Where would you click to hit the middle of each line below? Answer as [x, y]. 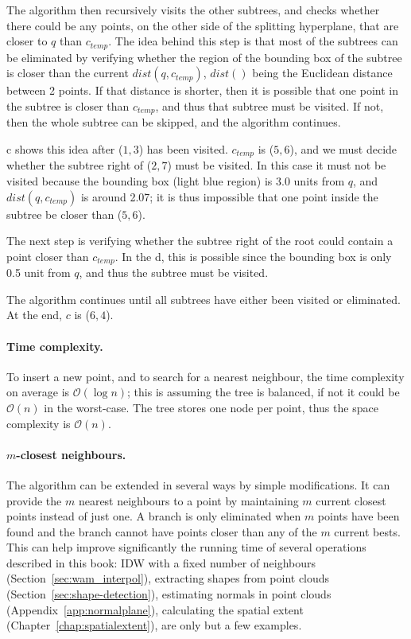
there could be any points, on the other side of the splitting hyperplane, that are [203, 25]
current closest [351, 500]
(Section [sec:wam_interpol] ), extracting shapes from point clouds [168, 578]
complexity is [39, 423]
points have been [359, 516]
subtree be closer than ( [64, 214]
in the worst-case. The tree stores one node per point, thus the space [211, 407]
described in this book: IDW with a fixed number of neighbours [161, 562]
